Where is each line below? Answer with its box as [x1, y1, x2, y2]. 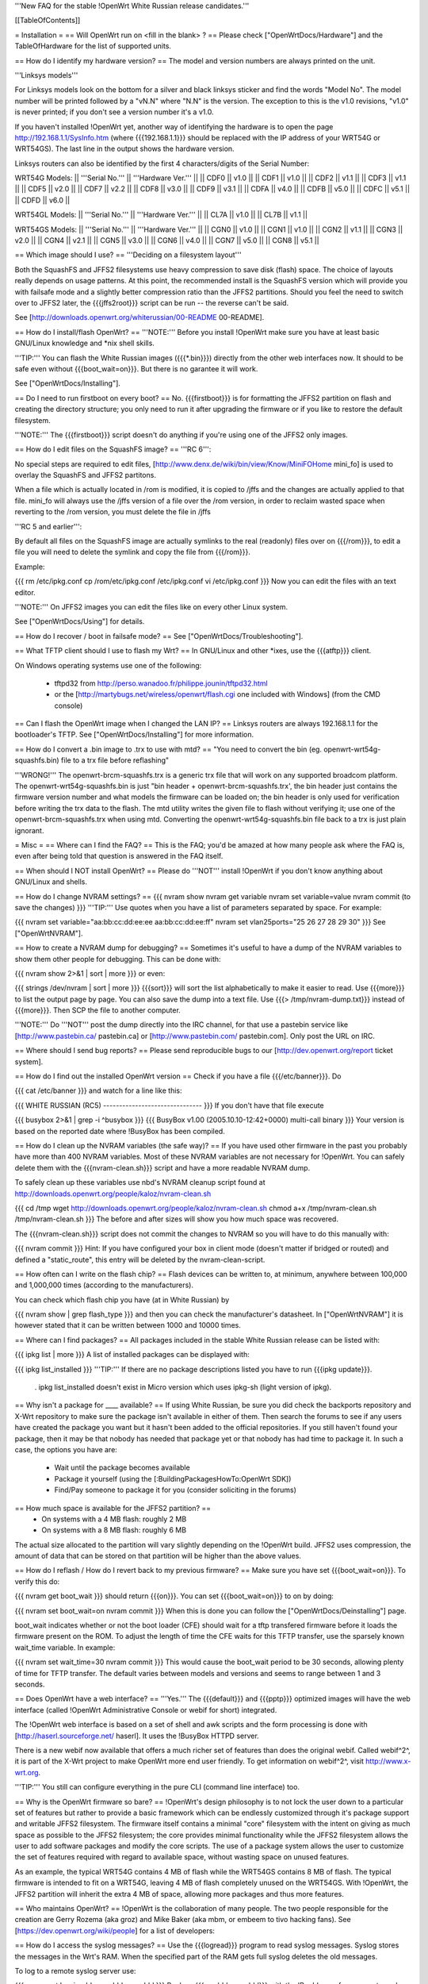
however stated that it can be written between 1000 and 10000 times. [14, 1321, 241, 1330]
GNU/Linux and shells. [14, 877, 87, 886]
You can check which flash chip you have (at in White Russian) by [14, 1294, 230, 1305]
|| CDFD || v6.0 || [14, 195, 71, 205]
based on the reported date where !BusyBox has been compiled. [14, 1126, 225, 1136]
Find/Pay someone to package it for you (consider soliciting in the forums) [54, 1485, 297, 1495]
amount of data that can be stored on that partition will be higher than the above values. [14, 1551, 301, 1561]
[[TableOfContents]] [14, 16, 81, 25]
